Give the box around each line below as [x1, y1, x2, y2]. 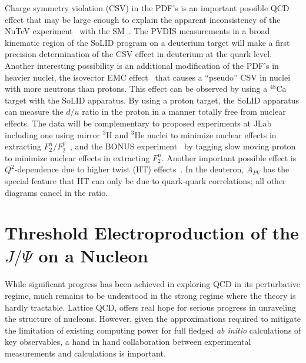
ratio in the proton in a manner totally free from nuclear [82, 105, 286, 118]
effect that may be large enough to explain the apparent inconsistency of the [5, 13, 281, 25]
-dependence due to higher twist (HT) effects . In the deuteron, [14, 163, 244, 175]
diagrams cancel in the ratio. [5, 186, 108, 198]
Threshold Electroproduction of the [5, 221, 299, 245]
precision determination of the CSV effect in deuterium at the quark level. [5, 48, 272, 60]
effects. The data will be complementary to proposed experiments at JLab [5, 116, 272, 129]
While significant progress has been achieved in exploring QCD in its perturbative [5, 278, 301, 290]
